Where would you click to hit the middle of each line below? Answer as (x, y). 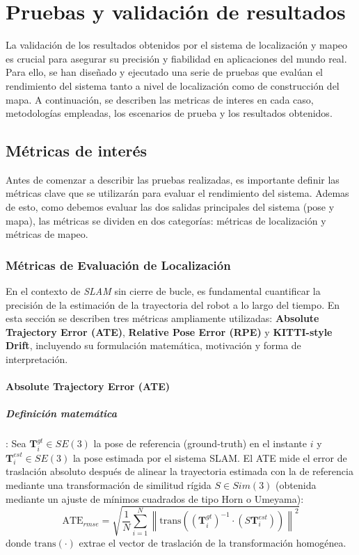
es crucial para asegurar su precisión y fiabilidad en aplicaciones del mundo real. (176, 58)
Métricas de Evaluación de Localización (118, 265)
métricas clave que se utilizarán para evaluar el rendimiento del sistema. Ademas (177, 193)
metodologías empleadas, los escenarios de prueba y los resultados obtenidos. (169, 113)
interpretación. (37, 359)
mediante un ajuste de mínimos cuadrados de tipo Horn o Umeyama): (155, 498)
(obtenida (296, 485)
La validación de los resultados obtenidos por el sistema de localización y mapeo (177, 45)
